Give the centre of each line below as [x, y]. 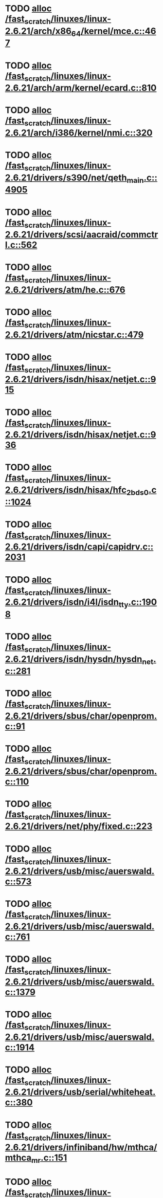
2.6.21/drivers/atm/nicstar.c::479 [74, 335]
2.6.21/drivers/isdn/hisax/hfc [66, 490]
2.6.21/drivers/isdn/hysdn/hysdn [74, 659]
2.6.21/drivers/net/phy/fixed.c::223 [79, 826]
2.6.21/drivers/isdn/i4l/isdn [62, 602]
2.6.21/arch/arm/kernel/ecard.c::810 [81, 88]
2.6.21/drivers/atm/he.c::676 [65, 290]
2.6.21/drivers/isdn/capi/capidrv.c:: [79, 547]
